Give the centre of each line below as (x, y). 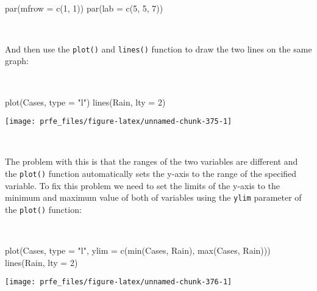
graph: (17, 61)
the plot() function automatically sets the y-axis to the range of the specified (151, 174)
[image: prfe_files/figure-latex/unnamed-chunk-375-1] (119, 122)
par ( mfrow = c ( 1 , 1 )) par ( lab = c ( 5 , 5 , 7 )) (84, 8)
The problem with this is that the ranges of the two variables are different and (151, 161)
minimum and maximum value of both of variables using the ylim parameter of (153, 197)
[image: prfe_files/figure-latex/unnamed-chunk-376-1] (119, 282)
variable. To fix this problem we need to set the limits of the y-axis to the (143, 185)
